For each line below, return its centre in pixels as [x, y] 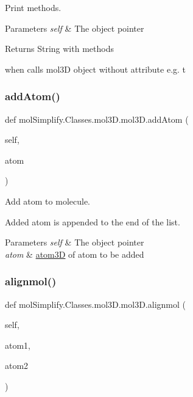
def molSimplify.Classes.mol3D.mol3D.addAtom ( [97, 119]
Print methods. [33, 7]
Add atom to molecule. [47, 201]
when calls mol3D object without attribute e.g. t [96, 69]
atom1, [18, 345]
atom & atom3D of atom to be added [75, 254]
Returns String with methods [59, 49]
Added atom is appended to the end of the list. [93, 221]
